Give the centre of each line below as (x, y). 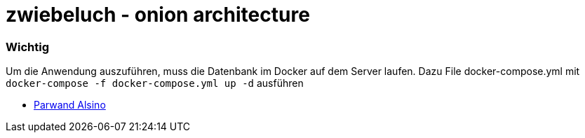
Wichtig (27, 47)
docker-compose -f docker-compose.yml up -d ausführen (155, 83)
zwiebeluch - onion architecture (158, 15)
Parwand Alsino (70, 105)
